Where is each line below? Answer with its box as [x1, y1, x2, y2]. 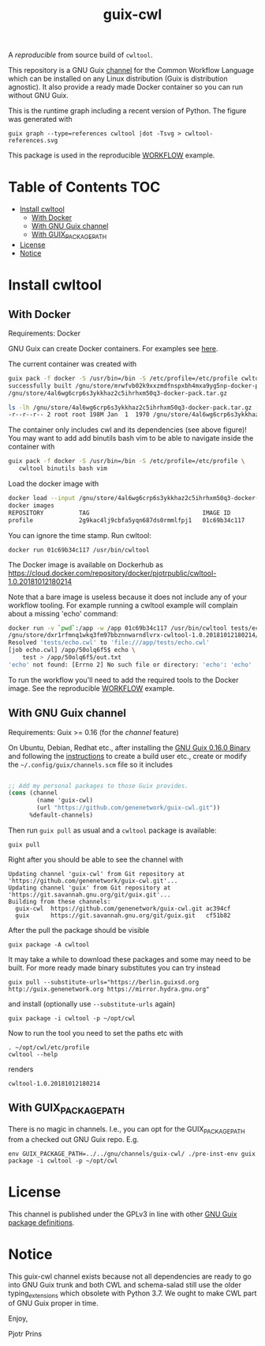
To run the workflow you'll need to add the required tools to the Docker [8, 675, 239, 684]
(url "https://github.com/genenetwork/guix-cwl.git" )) [36, 804, 221, 812]
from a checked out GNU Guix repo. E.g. [8, 1134, 140, 1144]
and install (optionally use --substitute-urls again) [8, 999, 176, 1008]
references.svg [8, 137, 58, 145]
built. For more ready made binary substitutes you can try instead [8, 963, 221, 973]
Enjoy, [8, 1314, 28, 1323]
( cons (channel [8, 789, 58, 797]
